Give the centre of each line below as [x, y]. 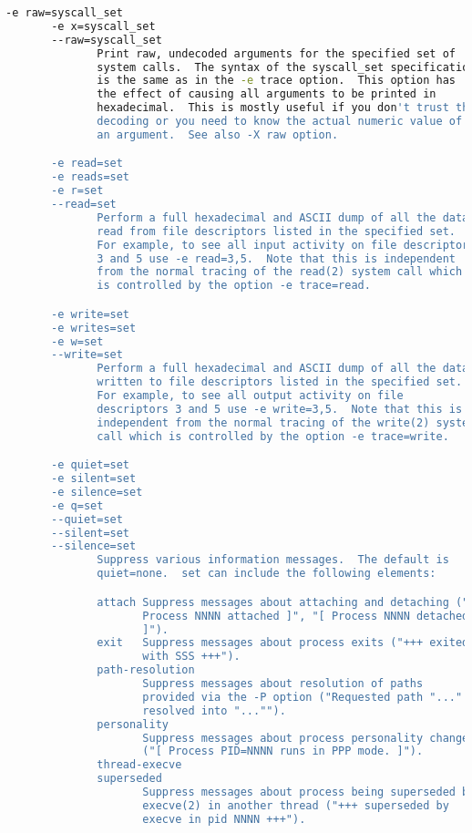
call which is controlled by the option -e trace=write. [273, 436]
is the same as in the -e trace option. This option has [276, 81]
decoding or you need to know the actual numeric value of [280, 121]
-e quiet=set [91, 465]
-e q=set [77, 505]
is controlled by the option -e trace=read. [234, 286]
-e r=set [77, 191]
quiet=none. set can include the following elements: [267, 574]
